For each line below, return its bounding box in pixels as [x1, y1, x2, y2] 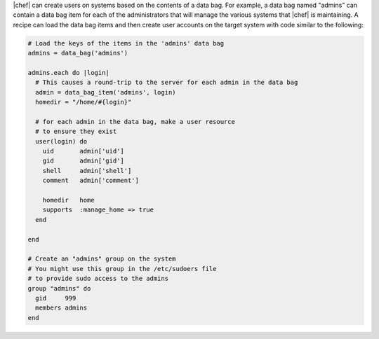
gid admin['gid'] [42, 157, 124, 165]
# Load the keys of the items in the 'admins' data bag [27, 39, 225, 47]
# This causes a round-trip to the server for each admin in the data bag [35, 78, 298, 87]
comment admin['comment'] [42, 177, 140, 185]
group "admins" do [27, 284, 91, 292]
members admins [35, 304, 88, 312]
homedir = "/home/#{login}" [35, 98, 132, 106]
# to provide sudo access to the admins [27, 275, 168, 283]
